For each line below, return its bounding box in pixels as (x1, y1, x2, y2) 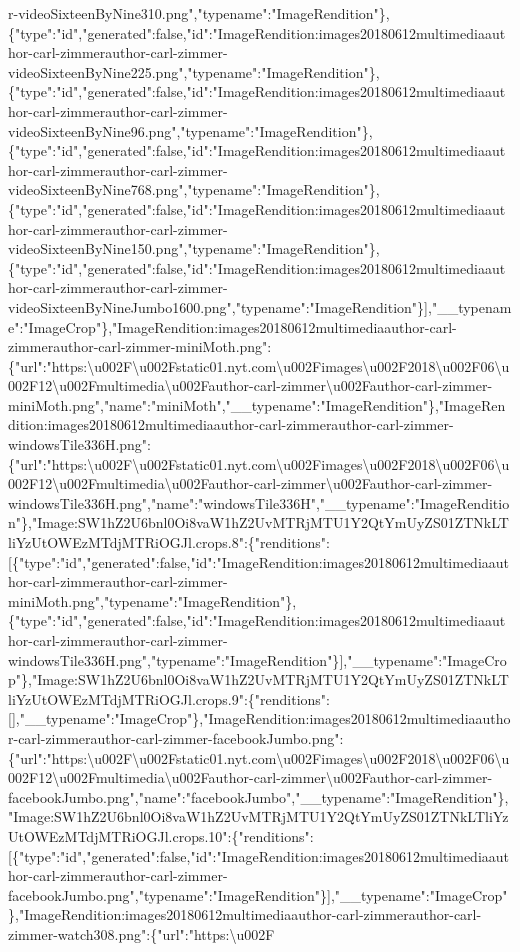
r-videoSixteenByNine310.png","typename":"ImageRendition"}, (8, 3, 390, 23)
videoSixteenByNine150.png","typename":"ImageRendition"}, (8, 238, 380, 259)
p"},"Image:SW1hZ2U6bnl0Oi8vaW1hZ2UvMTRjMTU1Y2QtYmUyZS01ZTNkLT (8, 669, 509, 690)
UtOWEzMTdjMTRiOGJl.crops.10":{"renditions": (8, 825, 314, 846)
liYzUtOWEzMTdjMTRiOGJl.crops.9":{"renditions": (8, 688, 330, 709)
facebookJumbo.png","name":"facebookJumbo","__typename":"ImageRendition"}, (8, 786, 509, 807)
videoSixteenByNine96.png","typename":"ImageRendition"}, (8, 120, 373, 141)
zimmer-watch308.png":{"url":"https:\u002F (8, 923, 275, 944)
